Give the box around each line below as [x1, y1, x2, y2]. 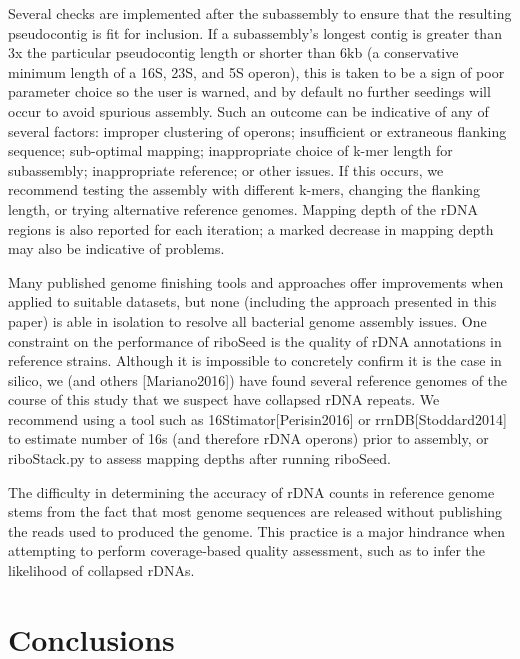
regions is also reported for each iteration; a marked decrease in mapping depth [8, 218, 494, 239]
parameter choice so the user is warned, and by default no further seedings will [8, 81, 491, 102]
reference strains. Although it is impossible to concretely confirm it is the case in [8, 350, 502, 371]
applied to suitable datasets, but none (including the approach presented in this [8, 291, 497, 312]
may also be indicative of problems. [8, 238, 225, 259]
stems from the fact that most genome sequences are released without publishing [8, 501, 503, 522]
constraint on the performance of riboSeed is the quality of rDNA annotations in [8, 330, 502, 351]
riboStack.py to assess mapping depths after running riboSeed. [8, 448, 391, 469]
